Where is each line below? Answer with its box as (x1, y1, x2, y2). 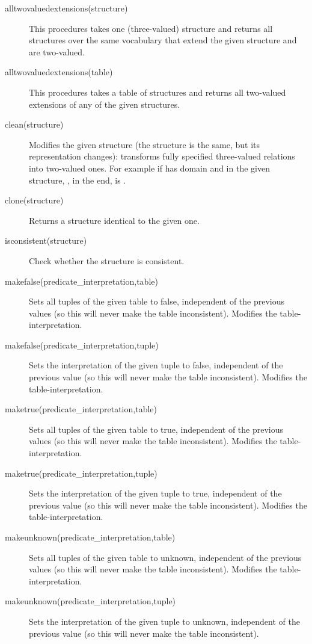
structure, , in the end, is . (29, 173, 126, 186)
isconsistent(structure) (5, 234, 87, 247)
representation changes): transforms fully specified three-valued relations (29, 150, 295, 163)
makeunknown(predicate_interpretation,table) (5, 531, 176, 543)
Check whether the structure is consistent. (29, 254, 185, 267)
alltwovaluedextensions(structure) (5, 2, 128, 14)
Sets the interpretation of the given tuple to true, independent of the (29, 487, 282, 500)
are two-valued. (29, 45, 85, 58)
